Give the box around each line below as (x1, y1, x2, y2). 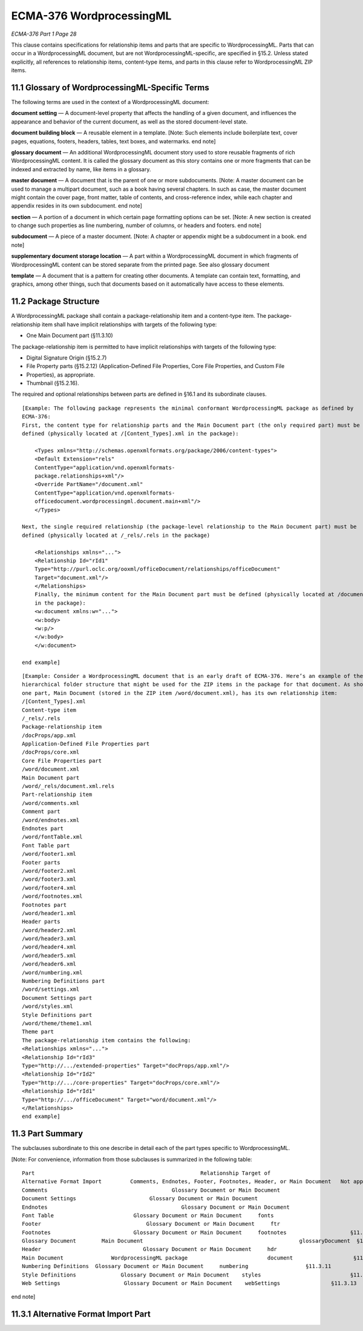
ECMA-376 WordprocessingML (11, 9, 172, 22)
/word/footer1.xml (22, 850, 77, 858)
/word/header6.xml (22, 961, 77, 968)
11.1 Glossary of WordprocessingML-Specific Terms (11, 82, 209, 93)
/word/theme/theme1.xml (22, 1020, 93, 1027)
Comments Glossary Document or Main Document (22, 1186, 281, 1194)
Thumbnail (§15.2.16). (26, 380, 79, 387)
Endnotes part (22, 825, 64, 832)
